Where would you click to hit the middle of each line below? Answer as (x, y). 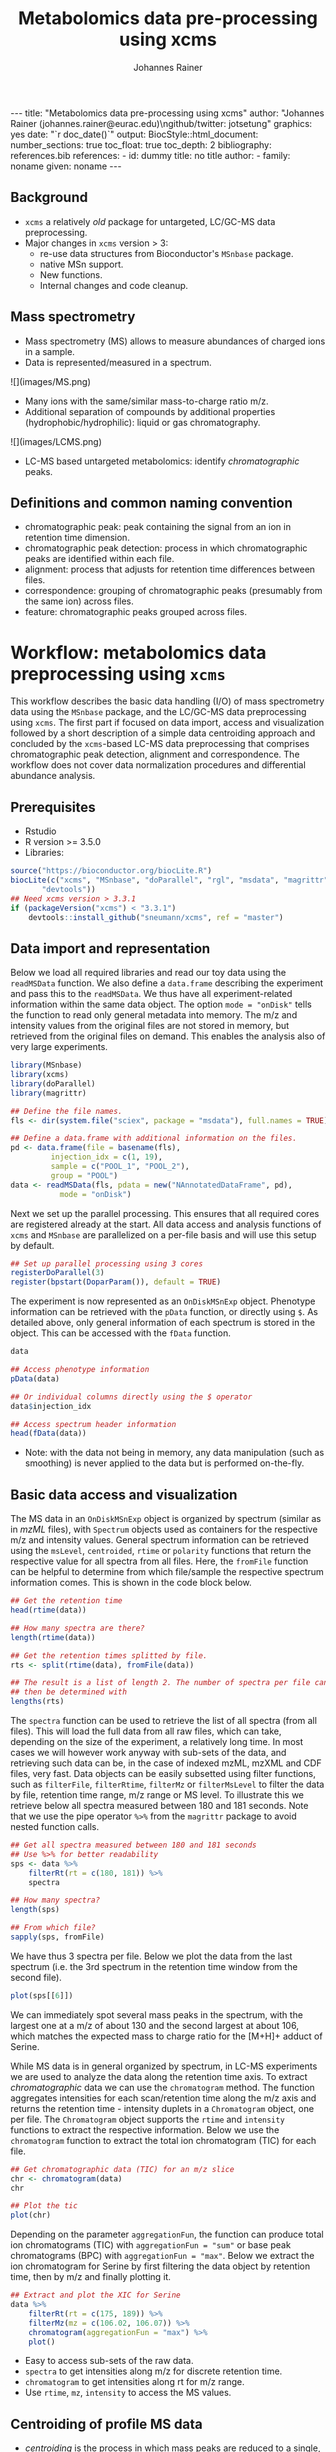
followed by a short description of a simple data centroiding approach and (163, 733)
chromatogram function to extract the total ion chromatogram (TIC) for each (163, 2140)
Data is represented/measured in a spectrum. (118, 362)
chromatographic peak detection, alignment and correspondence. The (155, 754)
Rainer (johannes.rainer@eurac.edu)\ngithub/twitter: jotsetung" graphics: (161, 123)
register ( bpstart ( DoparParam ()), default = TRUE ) (116, 1282)
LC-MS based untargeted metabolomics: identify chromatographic (162, 461)
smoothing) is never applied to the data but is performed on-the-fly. (164, 1463)
